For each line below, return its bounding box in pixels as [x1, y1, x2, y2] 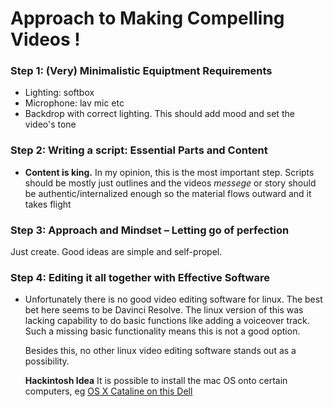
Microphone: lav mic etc [24, 97, 125, 109]
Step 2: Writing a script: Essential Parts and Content [10, 143, 268, 157]
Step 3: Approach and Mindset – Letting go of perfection [10, 223, 290, 237]
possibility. [24, 355, 70, 367]
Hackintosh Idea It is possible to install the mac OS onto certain [24, 375, 288, 387]
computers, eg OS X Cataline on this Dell [24, 385, 193, 397]
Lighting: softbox [24, 87, 95, 99]
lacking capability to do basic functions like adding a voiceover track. [24, 315, 310, 327]
